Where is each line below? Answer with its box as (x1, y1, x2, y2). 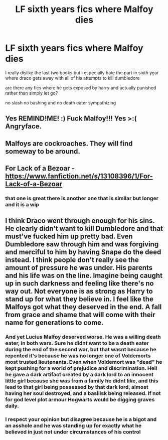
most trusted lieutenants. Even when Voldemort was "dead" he (5, 359, 162, 366)
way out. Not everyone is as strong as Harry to (5, 287, 153, 296)
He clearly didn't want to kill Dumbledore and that (5, 224, 163, 233)
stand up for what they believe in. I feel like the (5, 295, 154, 304)
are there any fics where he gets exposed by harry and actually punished (5, 84, 156, 91)
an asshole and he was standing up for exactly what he (5, 422, 142, 429)
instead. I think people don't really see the (5, 256, 139, 264)
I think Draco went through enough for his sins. (5, 217, 155, 225)
